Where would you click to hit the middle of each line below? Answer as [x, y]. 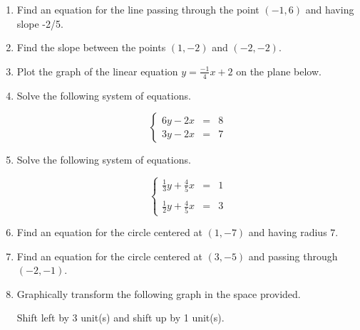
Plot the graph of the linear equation [97, 71]
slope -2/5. [40, 23]
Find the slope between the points [91, 47]
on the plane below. [279, 71]
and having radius [288, 232]
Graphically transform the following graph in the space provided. [159, 293]
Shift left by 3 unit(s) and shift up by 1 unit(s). [120, 318]
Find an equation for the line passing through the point [138, 9]
